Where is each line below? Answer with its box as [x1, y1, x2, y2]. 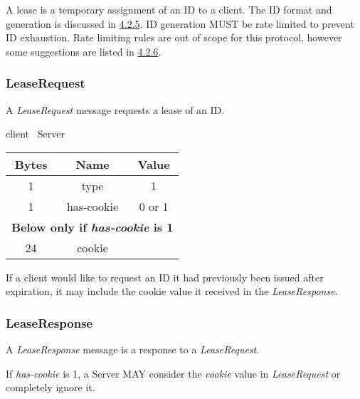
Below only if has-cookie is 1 [11, 218, 174, 235]
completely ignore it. [6, 380, 95, 395]
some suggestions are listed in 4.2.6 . [6, 43, 162, 58]
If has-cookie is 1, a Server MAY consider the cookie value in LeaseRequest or [6, 366, 341, 380]
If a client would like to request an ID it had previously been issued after [6, 269, 324, 284]
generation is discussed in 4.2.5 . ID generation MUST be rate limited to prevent [6, 16, 354, 31]
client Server [6, 126, 65, 141]
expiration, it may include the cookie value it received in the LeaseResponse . [6, 284, 338, 299]
